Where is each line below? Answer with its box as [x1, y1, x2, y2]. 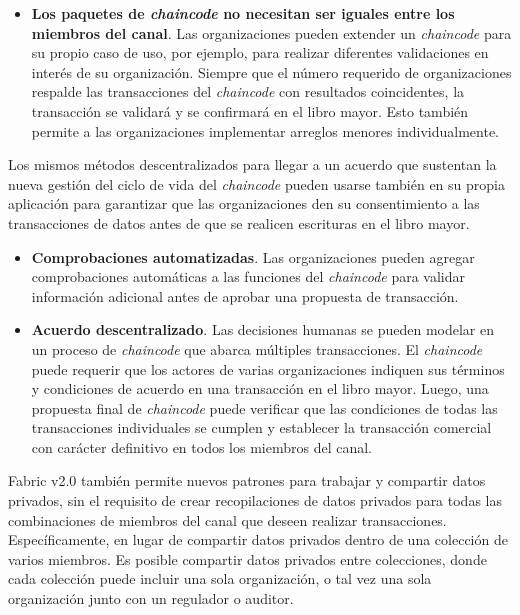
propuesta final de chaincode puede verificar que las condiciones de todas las [31, 397, 498, 418]
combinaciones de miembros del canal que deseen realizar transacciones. [8, 509, 447, 530]
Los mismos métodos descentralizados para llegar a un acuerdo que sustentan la [8, 154, 497, 175]
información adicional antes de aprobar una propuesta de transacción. [31, 285, 459, 306]
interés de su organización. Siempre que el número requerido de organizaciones [31, 61, 512, 82]
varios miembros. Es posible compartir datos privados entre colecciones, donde [8, 548, 487, 569]
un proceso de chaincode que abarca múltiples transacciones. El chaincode [31, 338, 483, 359]
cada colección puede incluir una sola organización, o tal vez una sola [8, 568, 432, 589]
